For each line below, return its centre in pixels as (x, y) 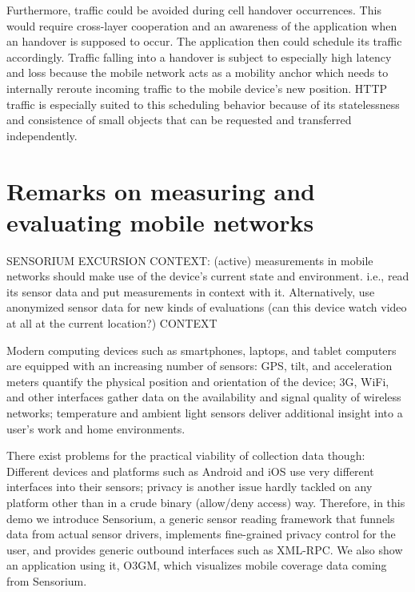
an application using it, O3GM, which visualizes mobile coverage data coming (197, 565)
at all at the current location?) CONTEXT (112, 323)
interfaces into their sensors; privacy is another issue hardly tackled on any (190, 487)
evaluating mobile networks (160, 221)
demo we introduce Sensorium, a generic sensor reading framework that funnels (201, 518)
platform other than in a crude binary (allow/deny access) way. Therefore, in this (206, 502)
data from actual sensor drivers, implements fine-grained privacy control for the (201, 534)
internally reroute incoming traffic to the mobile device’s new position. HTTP (197, 88)
